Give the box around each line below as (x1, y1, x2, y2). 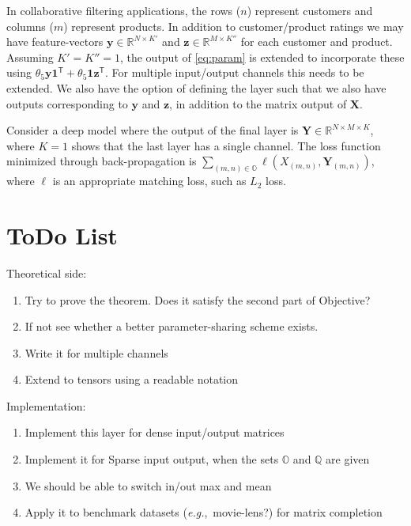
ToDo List (6, 218, 118, 251)
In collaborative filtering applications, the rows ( (6, 2, 241, 18)
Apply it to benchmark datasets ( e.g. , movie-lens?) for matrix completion (25, 504, 383, 520)
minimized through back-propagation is (6, 153, 197, 169)
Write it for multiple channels (25, 344, 168, 361)
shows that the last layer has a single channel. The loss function (71, 137, 381, 153)
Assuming (6, 48, 54, 65)
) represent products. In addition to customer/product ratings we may (63, 17, 404, 34)
